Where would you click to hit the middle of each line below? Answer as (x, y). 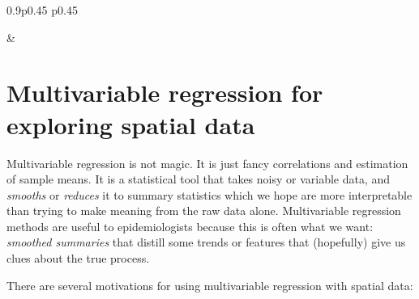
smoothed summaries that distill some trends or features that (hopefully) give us (206, 242)
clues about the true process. (78, 258)
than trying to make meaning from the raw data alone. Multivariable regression (204, 211)
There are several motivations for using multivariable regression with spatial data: (210, 285)
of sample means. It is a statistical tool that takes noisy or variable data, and (199, 179)
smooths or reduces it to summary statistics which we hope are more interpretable (209, 194)
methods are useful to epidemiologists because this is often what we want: (190, 226)
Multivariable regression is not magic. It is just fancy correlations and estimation (207, 163)
